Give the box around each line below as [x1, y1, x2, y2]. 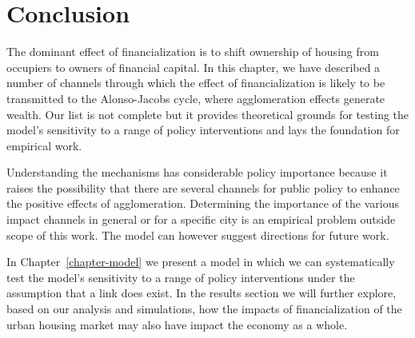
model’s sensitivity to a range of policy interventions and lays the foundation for [6, 121, 400, 138]
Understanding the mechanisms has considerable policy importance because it [6, 164, 388, 181]
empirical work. [6, 137, 82, 153]
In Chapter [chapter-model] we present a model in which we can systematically [6, 253, 395, 270]
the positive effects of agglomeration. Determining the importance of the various [6, 195, 399, 212]
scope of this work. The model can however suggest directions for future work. [6, 226, 389, 243]
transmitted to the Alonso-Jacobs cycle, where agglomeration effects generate [6, 89, 385, 106]
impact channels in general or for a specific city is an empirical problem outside [6, 211, 396, 228]
